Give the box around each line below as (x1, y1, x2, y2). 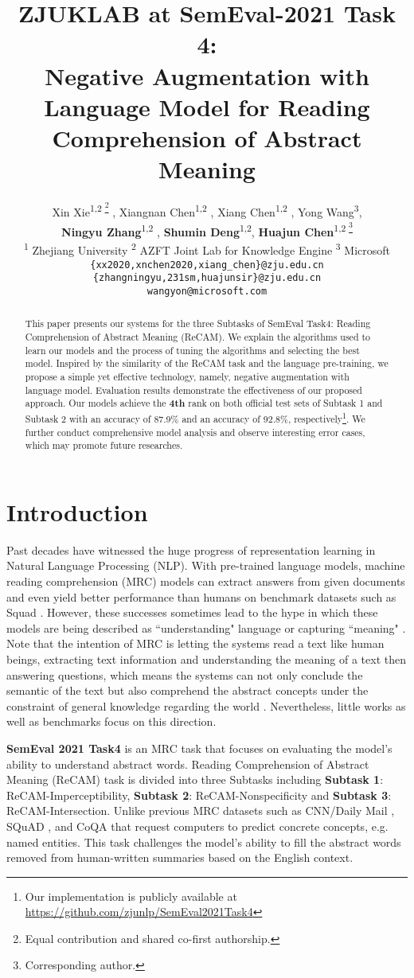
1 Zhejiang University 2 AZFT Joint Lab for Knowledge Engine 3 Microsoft (24, 240, 390, 258)
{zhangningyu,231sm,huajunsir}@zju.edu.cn (92, 272, 322, 284)
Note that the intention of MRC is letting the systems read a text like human (6, 635, 385, 652)
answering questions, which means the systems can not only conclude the (6, 666, 363, 683)
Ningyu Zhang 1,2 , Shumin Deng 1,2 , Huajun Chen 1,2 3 (61, 219, 353, 240)
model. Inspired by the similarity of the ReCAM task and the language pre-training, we (25, 357, 389, 370)
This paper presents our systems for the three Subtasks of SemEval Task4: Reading (25, 317, 371, 330)
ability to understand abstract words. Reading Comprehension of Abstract (6, 755, 369, 772)
